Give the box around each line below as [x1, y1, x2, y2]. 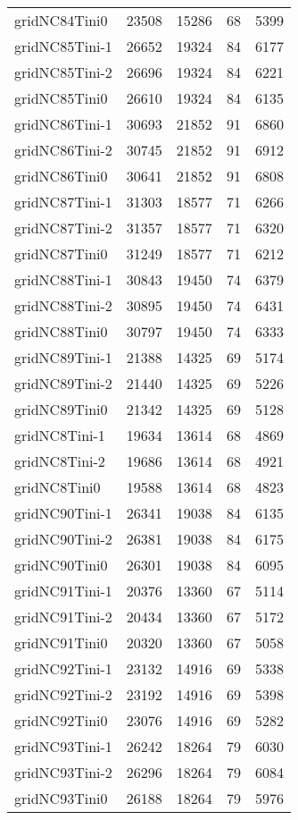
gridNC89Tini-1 [14, 347, 112, 368]
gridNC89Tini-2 [14, 373, 112, 393]
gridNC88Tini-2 [14, 295, 112, 316]
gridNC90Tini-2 [14, 528, 112, 549]
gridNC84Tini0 [14, 10, 108, 30]
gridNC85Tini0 [14, 88, 108, 108]
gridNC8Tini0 [14, 477, 101, 497]
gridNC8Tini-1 [14, 425, 105, 445]
